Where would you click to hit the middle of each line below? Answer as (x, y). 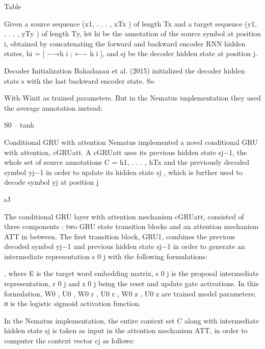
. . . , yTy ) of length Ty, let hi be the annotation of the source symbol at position (132, 33)
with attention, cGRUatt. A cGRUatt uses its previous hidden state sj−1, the (126, 152)
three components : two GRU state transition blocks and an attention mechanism (131, 226)
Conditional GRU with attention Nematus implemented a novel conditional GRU (131, 142)
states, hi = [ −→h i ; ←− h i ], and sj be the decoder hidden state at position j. (131, 53)
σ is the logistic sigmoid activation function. (73, 303)
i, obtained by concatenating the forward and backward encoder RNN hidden (125, 43)
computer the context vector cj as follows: (69, 341)
